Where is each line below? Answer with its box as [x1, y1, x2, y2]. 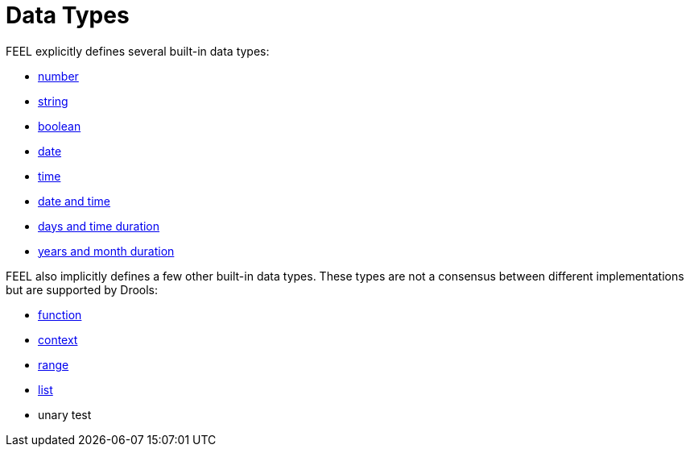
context [38, 332, 78, 347]
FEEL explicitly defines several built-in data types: [6, 44, 270, 58]
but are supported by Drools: [6, 282, 159, 297]
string [38, 94, 68, 108]
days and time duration [38, 218, 160, 233]
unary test [38, 407, 92, 422]
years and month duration [38, 243, 175, 258]
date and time [38, 193, 111, 208]
